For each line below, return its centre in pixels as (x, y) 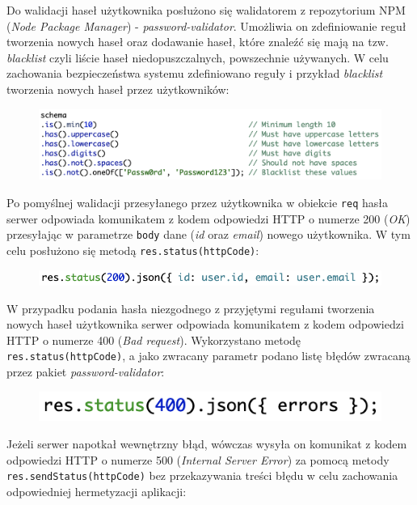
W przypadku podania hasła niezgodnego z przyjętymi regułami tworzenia (191, 308)
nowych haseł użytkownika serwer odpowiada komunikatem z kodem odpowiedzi (205, 324)
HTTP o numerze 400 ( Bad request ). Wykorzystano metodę (154, 339)
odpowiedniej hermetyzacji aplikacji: (97, 491)
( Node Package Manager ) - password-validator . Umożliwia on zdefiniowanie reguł (206, 25)
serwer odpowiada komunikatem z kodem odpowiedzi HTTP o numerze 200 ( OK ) (208, 218)
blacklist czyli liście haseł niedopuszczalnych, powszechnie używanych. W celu (198, 57)
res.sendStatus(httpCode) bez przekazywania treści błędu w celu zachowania (202, 475)
